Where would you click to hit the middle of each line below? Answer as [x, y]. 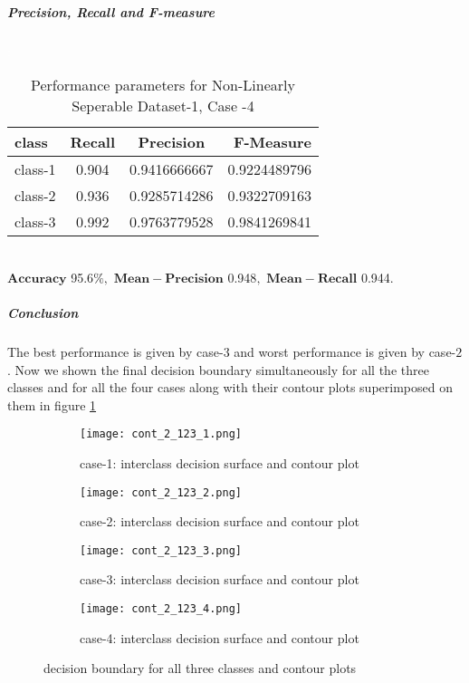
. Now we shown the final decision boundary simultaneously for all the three [218, 369]
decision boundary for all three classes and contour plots [200, 668]
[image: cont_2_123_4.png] [161, 609]
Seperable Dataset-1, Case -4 [163, 106]
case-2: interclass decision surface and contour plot [220, 521]
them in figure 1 [52, 404]
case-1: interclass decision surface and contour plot [220, 462]
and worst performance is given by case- [345, 351]
